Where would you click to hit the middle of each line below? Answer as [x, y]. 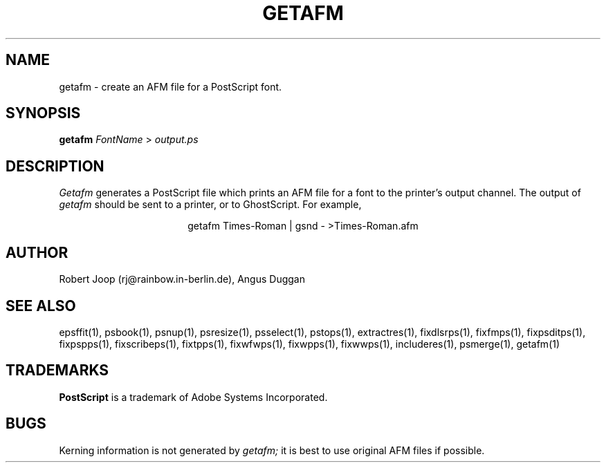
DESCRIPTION [55, 166]
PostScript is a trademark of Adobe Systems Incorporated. [193, 397]
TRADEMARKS [57, 371]
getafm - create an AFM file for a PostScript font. [171, 86]
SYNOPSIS [43, 113]
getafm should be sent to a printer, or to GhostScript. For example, [210, 205]
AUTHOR [37, 252]
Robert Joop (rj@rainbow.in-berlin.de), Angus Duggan [182, 279]
